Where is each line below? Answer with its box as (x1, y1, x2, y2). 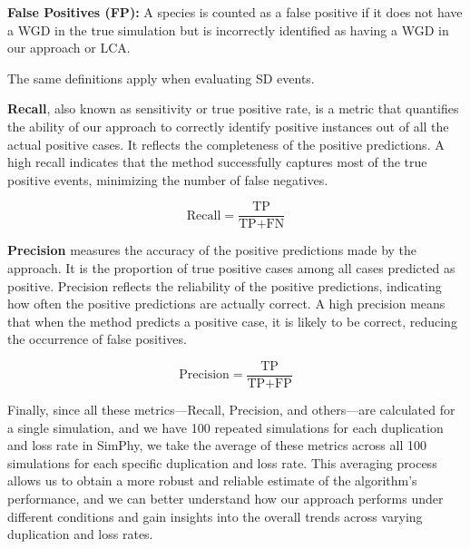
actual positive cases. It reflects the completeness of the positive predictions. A (7, 134, 445, 153)
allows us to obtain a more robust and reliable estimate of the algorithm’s (7, 471, 417, 490)
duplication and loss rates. (7, 524, 153, 544)
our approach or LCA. (7, 38, 131, 57)
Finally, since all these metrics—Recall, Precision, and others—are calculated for (7, 400, 455, 419)
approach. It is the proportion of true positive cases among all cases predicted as (7, 259, 455, 277)
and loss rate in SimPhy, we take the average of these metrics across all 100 (7, 436, 426, 455)
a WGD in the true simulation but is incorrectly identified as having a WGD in (7, 20, 449, 39)
